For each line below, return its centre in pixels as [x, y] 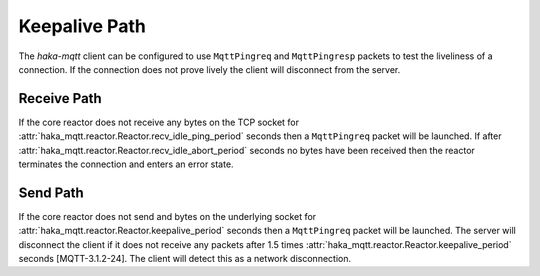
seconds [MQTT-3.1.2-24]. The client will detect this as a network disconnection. [185, 259]
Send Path [51, 192]
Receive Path [60, 98]
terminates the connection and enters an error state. [126, 164]
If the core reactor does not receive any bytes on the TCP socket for [159, 122]
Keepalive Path [82, 26]
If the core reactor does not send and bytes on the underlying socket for [167, 216]
